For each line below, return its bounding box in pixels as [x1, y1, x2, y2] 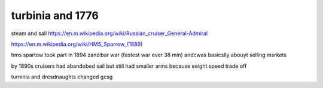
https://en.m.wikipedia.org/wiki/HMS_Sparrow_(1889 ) [11, 40, 143, 48]
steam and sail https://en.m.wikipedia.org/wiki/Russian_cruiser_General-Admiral [11, 30, 208, 37]
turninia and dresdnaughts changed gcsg [11, 73, 113, 80]
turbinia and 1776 [11, 9, 99, 22]
